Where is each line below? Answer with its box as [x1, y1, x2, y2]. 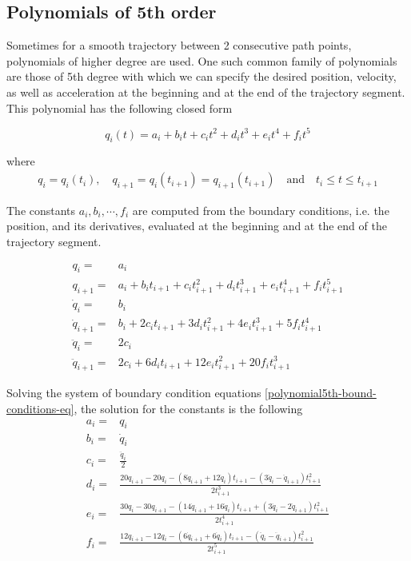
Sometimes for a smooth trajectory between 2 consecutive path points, [6, 37, 352, 54]
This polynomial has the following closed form [6, 99, 233, 116]
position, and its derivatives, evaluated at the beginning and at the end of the [6, 217, 387, 234]
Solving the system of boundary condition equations [6, 384, 261, 401]
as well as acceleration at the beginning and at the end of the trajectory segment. [6, 83, 405, 100]
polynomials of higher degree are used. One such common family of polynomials [6, 52, 397, 69]
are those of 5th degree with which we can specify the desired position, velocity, [6, 68, 397, 85]
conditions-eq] [6, 400, 74, 416]
